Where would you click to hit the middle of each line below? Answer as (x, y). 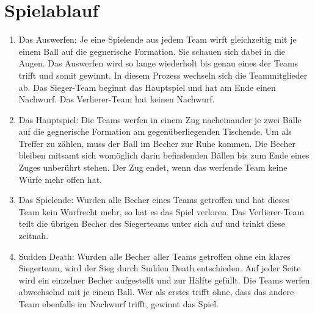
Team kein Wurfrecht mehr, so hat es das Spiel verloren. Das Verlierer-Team (161, 211)
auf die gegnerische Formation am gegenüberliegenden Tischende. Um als (155, 131)
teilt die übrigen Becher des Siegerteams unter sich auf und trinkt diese (152, 223)
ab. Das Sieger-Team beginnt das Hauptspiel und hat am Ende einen (147, 87)
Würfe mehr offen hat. (60, 179)
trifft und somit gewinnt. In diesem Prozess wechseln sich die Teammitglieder (163, 75)
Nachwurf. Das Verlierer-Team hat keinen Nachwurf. (117, 99)
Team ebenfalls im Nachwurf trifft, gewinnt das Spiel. (119, 304)
